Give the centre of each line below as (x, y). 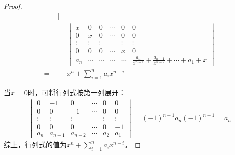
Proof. (13, 6)
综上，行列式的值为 (35, 145)
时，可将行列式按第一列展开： (77, 92)
